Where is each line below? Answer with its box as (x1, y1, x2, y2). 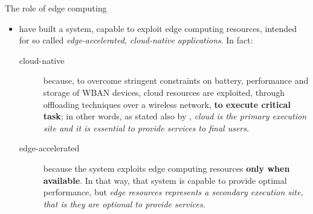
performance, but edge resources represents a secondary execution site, (43, 186, 303, 198)
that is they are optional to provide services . (43, 197, 205, 210)
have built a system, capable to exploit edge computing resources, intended (19, 22, 297, 34)
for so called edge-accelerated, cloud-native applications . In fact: (19, 34, 253, 46)
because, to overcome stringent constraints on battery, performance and (43, 74, 309, 87)
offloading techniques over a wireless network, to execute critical (43, 98, 291, 110)
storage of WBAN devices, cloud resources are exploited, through (43, 86, 285, 98)
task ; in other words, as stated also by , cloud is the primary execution (43, 110, 307, 122)
